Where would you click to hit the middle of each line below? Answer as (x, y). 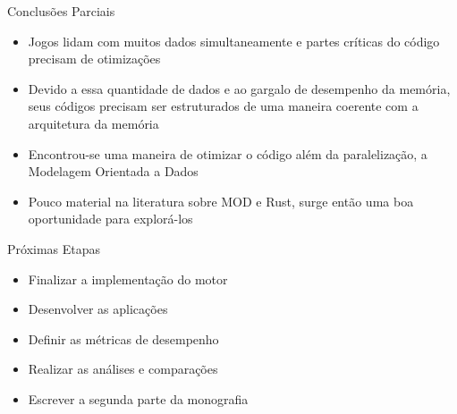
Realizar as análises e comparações (123, 369)
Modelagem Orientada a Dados (113, 171)
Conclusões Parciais (61, 11)
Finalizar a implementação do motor (128, 279)
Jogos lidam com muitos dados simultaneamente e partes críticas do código (234, 41)
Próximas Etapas (54, 248)
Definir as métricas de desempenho (123, 338)
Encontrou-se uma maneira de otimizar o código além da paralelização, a (228, 153)
